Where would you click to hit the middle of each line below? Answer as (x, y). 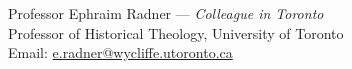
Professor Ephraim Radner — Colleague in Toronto (166, 13)
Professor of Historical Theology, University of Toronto (176, 32)
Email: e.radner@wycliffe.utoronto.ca (120, 52)
